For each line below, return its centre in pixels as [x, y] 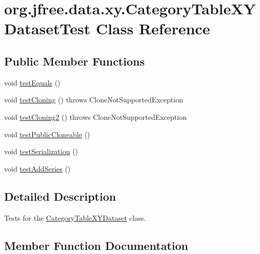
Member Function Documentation [96, 245]
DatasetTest [47, 28]
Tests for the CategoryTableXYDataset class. [75, 217]
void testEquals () [32, 82]
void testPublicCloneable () [47, 134]
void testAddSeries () [37, 168]
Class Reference [153, 28]
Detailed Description [60, 196]
